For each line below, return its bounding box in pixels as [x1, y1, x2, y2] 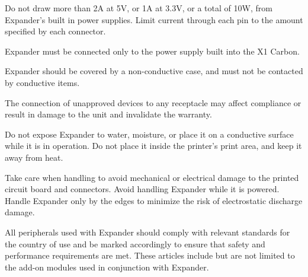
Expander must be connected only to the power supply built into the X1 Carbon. [5, 44, 300, 57]
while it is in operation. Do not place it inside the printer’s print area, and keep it [5, 139, 302, 152]
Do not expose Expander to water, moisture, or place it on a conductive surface [5, 128, 294, 140]
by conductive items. [5, 76, 80, 88]
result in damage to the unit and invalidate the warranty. [5, 108, 212, 120]
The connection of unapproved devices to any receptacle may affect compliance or [5, 96, 301, 109]
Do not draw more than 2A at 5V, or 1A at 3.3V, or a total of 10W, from [5, 2, 272, 14]
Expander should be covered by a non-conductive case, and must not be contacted [5, 65, 303, 77]
